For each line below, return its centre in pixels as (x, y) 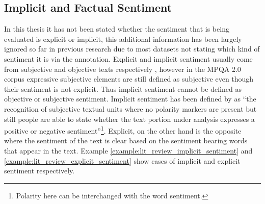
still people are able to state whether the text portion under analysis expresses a (129, 119)
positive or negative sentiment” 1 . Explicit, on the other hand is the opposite (123, 130)
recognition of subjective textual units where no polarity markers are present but (130, 108)
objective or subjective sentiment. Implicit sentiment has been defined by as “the (130, 99)
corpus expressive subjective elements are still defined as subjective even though (129, 79)
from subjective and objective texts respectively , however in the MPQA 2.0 (123, 69)
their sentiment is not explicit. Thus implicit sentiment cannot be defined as (123, 88)
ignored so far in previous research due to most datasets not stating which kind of (132, 49)
